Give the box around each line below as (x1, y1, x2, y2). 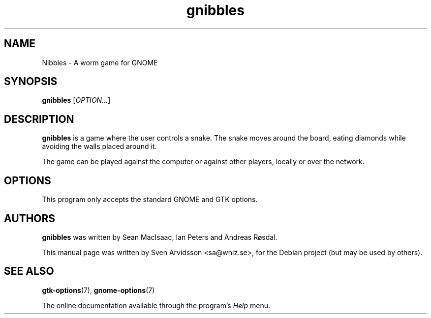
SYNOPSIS (4, 75, 58, 88)
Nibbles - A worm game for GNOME (42, 58, 158, 67)
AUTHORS (4, 212, 56, 225)
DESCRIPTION (4, 113, 74, 125)
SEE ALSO (4, 265, 54, 278)
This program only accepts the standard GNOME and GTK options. (42, 195, 258, 204)
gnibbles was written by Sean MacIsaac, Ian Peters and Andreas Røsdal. (42, 232, 277, 241)
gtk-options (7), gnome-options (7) (42, 286, 155, 294)
